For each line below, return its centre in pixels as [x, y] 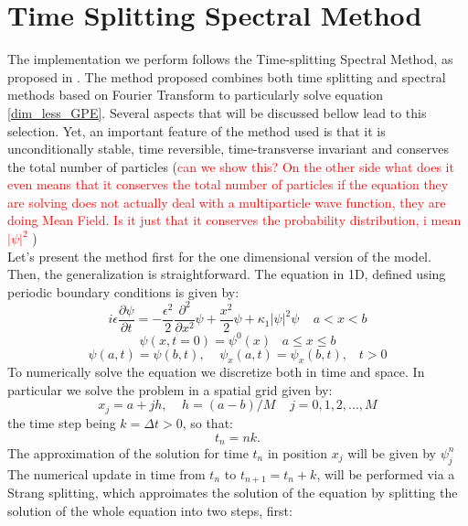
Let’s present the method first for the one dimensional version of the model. [219, 256]
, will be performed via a [386, 473]
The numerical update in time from [106, 473]
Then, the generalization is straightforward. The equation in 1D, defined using [227, 274]
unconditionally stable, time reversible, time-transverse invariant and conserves [228, 149]
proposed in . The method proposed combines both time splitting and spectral [227, 76]
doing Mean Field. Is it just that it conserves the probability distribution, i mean [234, 220]
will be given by [392, 452]
